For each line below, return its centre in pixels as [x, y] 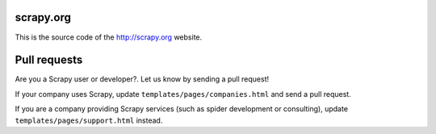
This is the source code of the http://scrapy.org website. [109, 37]
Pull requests [49, 60]
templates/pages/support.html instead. [89, 120]
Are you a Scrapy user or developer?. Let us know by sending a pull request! [142, 79]
